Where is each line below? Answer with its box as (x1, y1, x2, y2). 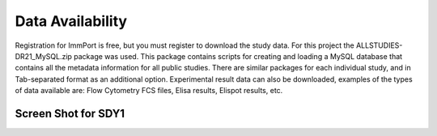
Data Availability (15, 12, 128, 30)
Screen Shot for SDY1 (15, 106, 125, 121)
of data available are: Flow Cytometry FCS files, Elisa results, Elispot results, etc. (15, 86, 283, 96)
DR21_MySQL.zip (15, 51, 73, 61)
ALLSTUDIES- (356, 40, 403, 50)
